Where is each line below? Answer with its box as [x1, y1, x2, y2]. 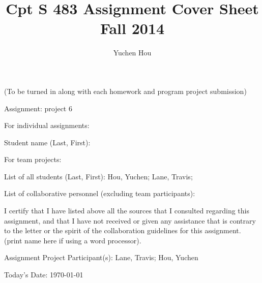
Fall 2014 [100, 18, 165, 39]
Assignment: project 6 [4, 103, 72, 113]
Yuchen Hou [113, 47, 152, 58]
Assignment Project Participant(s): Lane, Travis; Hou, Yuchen [4, 252, 198, 263]
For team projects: [4, 154, 62, 165]
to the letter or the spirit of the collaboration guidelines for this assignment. [4, 225, 241, 236]
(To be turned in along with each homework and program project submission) [4, 85, 247, 96]
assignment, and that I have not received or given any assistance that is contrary [4, 215, 256, 226]
